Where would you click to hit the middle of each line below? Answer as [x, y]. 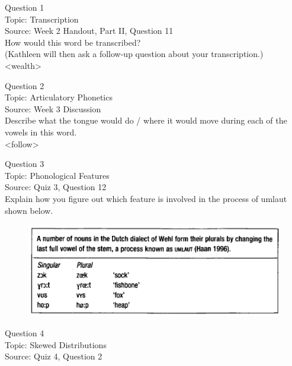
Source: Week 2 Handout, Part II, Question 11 [89, 31]
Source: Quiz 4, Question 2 [54, 356]
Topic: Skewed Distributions [56, 344]
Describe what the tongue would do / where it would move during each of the [146, 120]
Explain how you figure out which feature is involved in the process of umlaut [146, 198]
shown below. [29, 210]
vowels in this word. [41, 132]
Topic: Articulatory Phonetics [59, 97]
